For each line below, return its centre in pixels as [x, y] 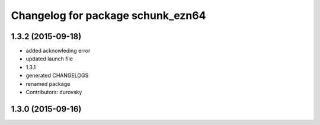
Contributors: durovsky [54, 92]
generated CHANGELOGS [57, 76]
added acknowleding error [58, 51]
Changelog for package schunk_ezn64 [108, 15]
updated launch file [49, 59]
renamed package [48, 84]
